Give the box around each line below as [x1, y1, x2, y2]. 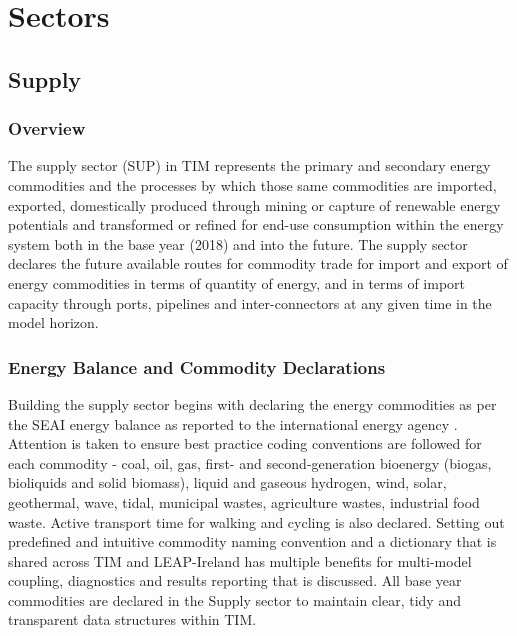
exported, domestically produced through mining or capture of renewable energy [8, 194, 501, 215]
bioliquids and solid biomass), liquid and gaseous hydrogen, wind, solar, [8, 472, 447, 493]
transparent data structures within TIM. [8, 609, 257, 630]
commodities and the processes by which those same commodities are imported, [8, 174, 497, 195]
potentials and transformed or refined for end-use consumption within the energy [8, 214, 504, 235]
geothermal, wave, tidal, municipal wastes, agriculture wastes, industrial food [8, 491, 480, 512]
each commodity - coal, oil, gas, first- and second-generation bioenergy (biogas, [8, 452, 492, 473]
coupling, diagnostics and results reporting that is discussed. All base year [8, 570, 462, 591]
